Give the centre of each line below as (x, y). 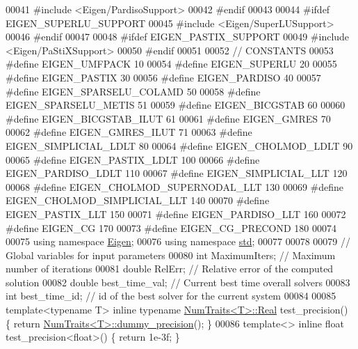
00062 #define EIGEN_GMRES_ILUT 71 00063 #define (129, 132)
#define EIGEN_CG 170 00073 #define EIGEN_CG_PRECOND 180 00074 (171, 227)
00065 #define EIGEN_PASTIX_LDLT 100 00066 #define (133, 159)
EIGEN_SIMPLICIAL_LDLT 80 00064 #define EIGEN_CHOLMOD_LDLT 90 (179, 145)
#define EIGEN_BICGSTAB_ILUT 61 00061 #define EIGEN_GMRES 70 (168, 118)
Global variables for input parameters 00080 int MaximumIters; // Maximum (171, 255)
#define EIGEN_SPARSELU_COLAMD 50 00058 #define (133, 91)
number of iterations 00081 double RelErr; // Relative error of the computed (170, 269)
